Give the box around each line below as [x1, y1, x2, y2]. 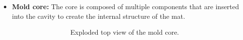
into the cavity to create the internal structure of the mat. [12, 11, 185, 21]
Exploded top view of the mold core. [70, 27, 179, 37]
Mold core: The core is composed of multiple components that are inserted [12, 1, 239, 11]
